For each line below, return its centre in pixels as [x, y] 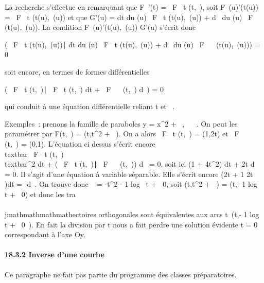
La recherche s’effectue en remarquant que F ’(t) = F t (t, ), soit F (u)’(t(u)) [132, 7]
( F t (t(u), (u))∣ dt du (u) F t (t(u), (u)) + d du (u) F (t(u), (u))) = [133, 44]
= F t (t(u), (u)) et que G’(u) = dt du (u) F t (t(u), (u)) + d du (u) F [129, 17]
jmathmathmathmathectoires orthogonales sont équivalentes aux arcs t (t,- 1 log [132, 214]
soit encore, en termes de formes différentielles [77, 71]
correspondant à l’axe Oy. [45, 234]
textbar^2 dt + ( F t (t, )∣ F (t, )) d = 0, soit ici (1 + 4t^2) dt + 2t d [130, 164]
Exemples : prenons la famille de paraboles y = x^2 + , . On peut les [121, 123]
